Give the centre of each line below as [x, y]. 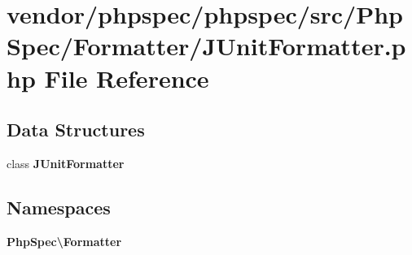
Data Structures [76, 130]
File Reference [127, 78]
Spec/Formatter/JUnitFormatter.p [206, 46]
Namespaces [59, 207]
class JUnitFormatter [66, 163]
